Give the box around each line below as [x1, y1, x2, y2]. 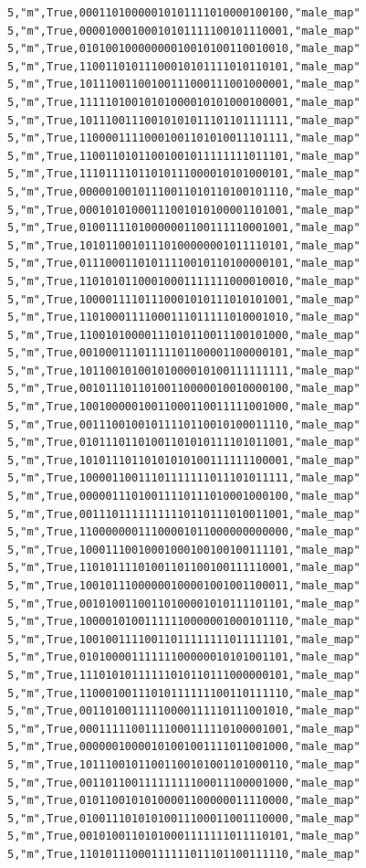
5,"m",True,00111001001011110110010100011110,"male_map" [7, 418, 361, 431]
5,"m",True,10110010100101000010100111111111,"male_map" [7, 364, 361, 377]
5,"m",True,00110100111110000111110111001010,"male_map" [7, 704, 361, 718]
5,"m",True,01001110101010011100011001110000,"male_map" [7, 811, 361, 825]
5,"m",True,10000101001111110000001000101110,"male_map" [7, 615, 361, 629]
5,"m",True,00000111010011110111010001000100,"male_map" [7, 490, 361, 503]
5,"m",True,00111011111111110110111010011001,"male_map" [7, 507, 361, 521]
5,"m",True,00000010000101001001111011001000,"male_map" [7, 740, 361, 754]
